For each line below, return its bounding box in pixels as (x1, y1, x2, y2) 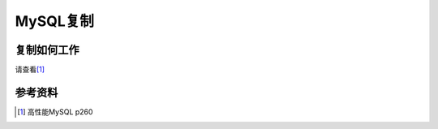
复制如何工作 (15, 43, 79, 57)
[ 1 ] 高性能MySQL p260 (17, 106, 93, 117)
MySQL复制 (15, 12, 95, 30)
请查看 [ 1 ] (15, 65, 45, 75)
